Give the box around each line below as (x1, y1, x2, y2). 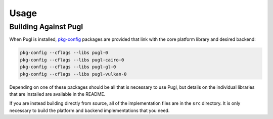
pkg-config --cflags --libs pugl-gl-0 (20, 64, 116, 70)
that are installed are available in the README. (9, 91, 106, 97)
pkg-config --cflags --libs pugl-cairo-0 (20, 57, 124, 63)
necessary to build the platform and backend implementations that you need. (9, 107, 170, 113)
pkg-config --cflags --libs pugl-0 (20, 50, 108, 55)
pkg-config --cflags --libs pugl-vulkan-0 (20, 71, 127, 77)
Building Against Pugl (9, 22, 83, 31)
